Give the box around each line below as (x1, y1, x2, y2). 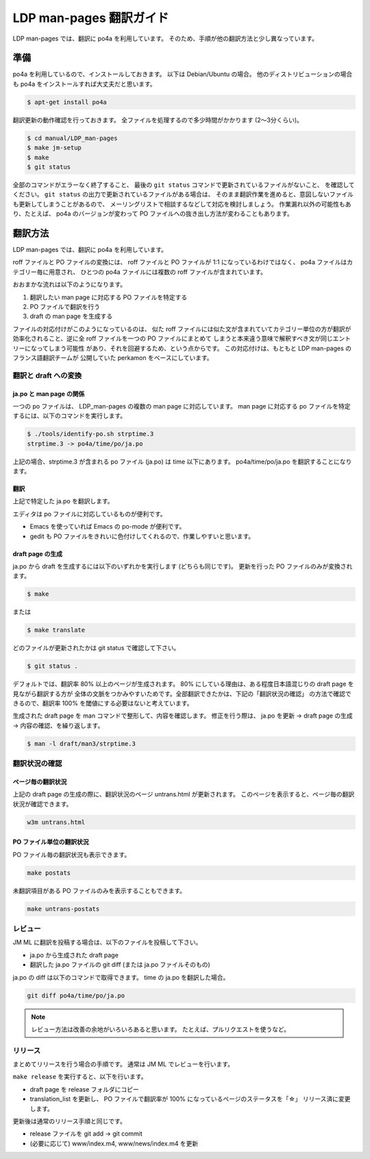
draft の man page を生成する (29, 312, 113, 321)
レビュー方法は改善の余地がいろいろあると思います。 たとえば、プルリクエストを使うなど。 (31, 1025, 291, 1033)
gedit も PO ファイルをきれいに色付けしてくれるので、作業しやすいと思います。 (29, 532, 255, 540)
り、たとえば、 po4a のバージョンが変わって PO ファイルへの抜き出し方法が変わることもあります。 (12, 209, 294, 218)
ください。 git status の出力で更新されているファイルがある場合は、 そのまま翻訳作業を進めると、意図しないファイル (12, 190, 354, 198)
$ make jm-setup (27, 144, 82, 152)
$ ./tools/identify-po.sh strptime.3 (27, 430, 154, 438)
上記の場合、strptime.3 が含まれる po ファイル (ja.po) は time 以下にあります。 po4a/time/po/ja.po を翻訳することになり (12, 457, 352, 466)
